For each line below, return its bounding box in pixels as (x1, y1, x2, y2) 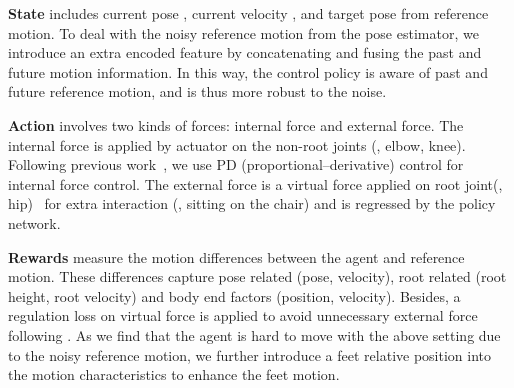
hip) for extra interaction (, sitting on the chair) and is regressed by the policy (8, 193, 496, 214)
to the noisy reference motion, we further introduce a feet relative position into (8, 344, 491, 365)
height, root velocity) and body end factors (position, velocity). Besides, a (8, 285, 461, 306)
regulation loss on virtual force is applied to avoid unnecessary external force (8, 305, 478, 326)
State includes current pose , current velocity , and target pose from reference (8, 3, 489, 23)
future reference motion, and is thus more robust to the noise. (8, 81, 387, 102)
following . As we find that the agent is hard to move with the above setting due (8, 324, 501, 345)
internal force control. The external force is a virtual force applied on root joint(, (8, 173, 503, 194)
